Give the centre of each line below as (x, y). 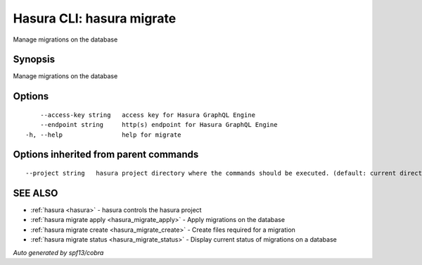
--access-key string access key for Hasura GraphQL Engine (148, 115)
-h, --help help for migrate (104, 135)
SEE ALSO (36, 193)
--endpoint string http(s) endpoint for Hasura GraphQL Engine (159, 125)
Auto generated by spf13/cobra (58, 252)
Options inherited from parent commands (106, 155)
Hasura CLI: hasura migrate (95, 18)
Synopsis (34, 60)
